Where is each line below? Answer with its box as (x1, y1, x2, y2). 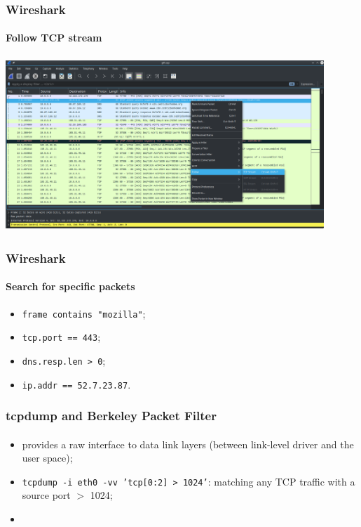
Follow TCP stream (6, 30, 102, 45)
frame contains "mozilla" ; (22, 306, 146, 320)
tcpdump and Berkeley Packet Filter (6, 407, 217, 424)
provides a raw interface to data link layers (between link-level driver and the (22, 436, 354, 451)
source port (22, 488, 71, 502)
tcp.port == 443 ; (22, 330, 101, 344)
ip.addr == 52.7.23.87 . (22, 377, 131, 391)
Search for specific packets (6, 279, 135, 294)
